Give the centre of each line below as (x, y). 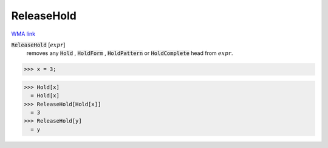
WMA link (23, 34)
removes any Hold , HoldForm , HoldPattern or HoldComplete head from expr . (130, 53)
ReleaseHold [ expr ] (38, 45)
